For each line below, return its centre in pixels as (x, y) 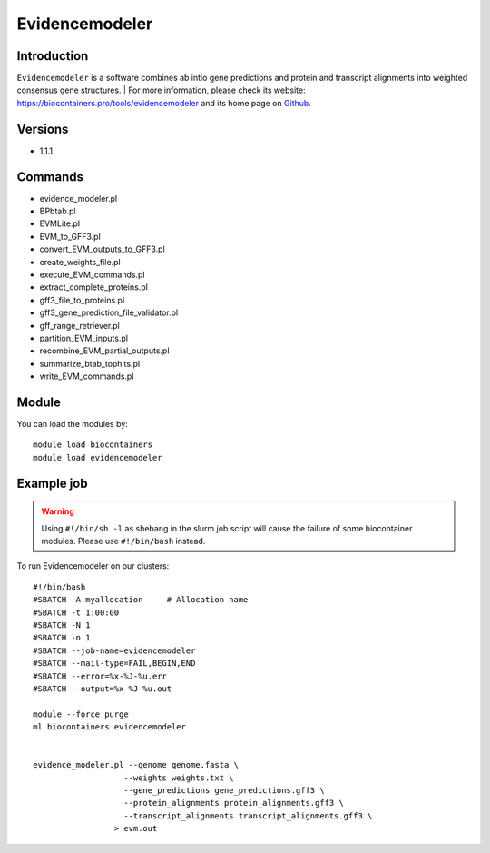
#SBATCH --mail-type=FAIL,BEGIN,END (114, 664)
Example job (52, 483)
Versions (43, 129)
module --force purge (81, 714)
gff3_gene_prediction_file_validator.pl (109, 312)
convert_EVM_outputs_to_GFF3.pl (102, 249)
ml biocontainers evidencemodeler (109, 727)
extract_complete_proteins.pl (94, 287)
